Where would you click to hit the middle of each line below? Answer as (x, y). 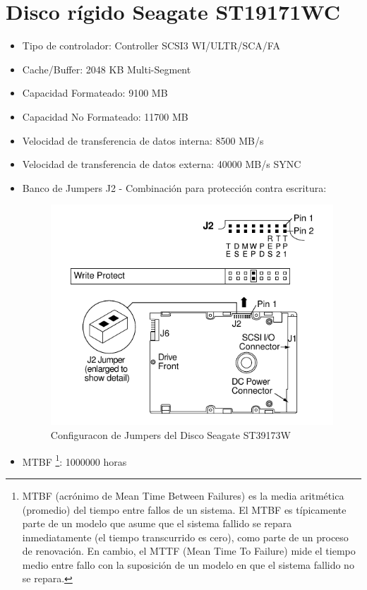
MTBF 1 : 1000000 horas (74, 460)
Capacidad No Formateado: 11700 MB (105, 116)
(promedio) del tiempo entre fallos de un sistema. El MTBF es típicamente (184, 509)
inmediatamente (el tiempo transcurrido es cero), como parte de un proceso (185, 537)
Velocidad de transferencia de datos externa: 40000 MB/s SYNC (162, 164)
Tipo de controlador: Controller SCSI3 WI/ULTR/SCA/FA (151, 46)
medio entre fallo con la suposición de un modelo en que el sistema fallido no (188, 564)
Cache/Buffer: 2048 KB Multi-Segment (107, 69)
